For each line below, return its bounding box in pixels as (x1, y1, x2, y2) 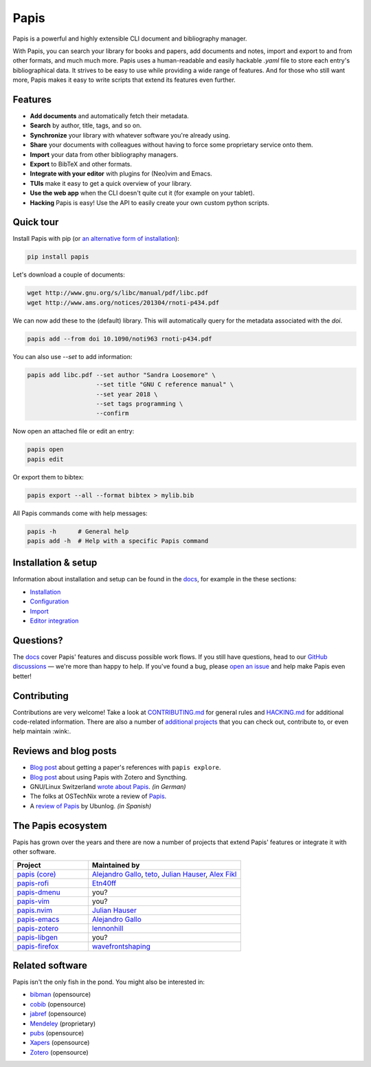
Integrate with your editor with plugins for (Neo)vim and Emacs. (30, 169, 212, 178)
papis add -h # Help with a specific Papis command (27, 537, 209, 545)
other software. (12, 848, 56, 856)
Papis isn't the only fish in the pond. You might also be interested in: (12, 978, 205, 987)
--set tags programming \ (95, 400, 183, 407)
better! (12, 671, 32, 680)
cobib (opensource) (30, 1000, 86, 1008)
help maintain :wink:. (12, 727, 71, 735)
